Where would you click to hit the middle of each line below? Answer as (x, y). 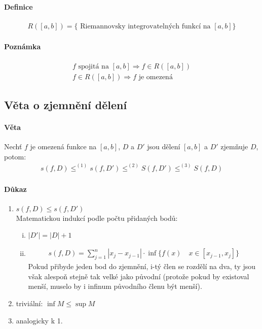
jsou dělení (164, 146)
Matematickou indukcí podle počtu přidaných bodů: (97, 218)
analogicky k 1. (39, 320)
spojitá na (93, 66)
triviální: (29, 303)
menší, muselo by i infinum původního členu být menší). (115, 286)
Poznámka (23, 46)
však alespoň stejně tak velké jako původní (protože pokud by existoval (139, 276)
